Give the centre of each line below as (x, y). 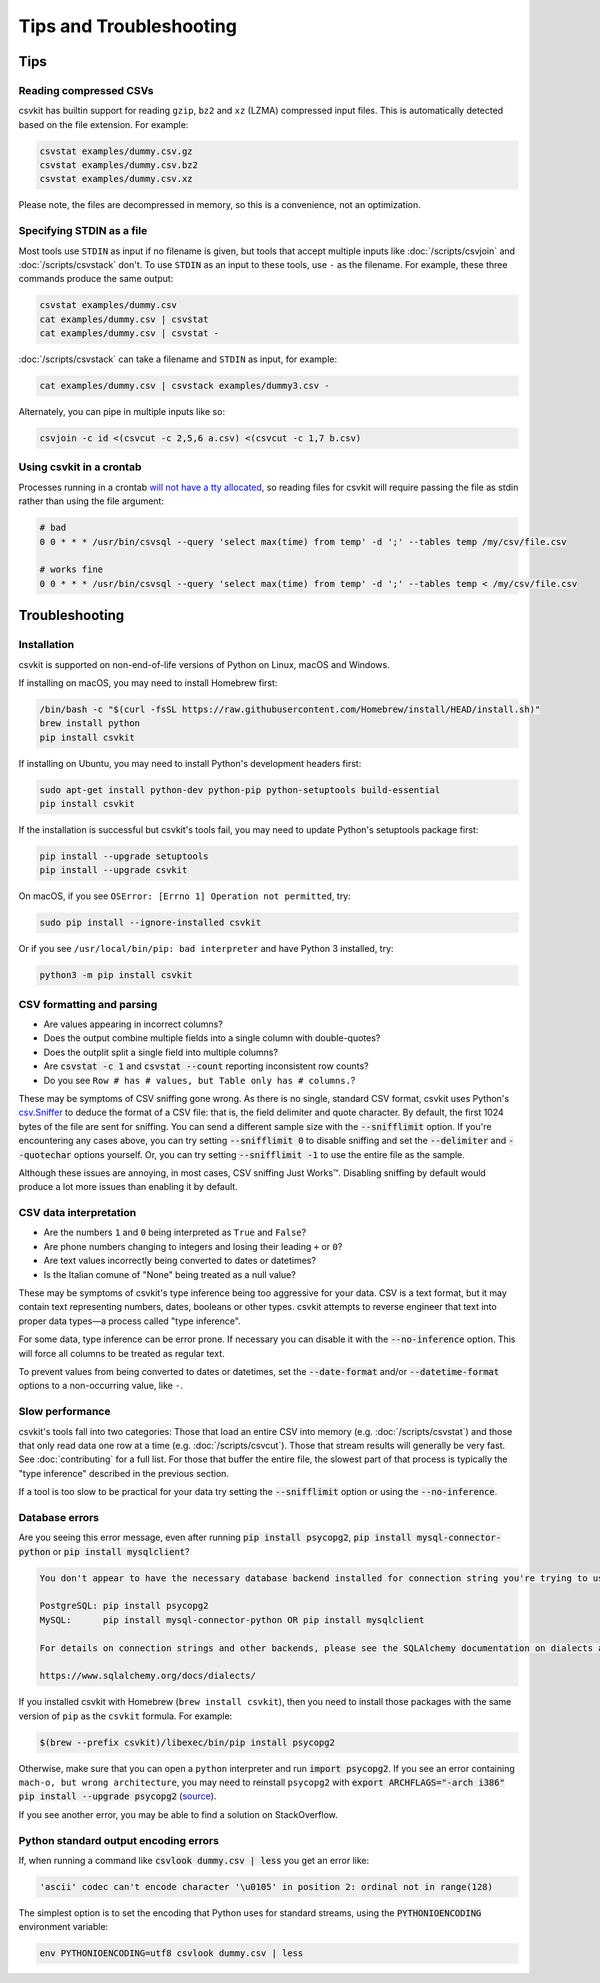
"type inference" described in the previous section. (124, 1473)
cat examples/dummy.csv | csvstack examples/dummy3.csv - (184, 386)
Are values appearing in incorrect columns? (133, 1024)
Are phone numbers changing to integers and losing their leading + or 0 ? (193, 1246)
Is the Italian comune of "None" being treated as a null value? (170, 1274)
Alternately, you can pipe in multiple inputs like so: (121, 412)
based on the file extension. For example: (103, 124)
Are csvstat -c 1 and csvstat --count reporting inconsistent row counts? (206, 1066)
